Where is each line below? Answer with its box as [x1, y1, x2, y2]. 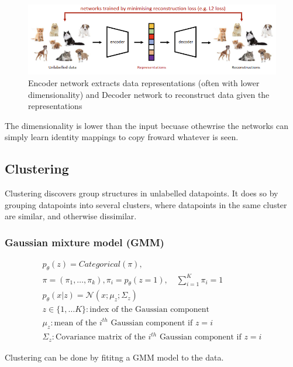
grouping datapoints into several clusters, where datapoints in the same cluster [5, 198, 287, 210]
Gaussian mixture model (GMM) [5, 235, 164, 249]
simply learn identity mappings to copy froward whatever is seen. [5, 131, 239, 143]
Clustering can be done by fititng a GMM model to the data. [5, 351, 224, 363]
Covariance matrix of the [56, 333, 146, 342]
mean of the [54, 318, 97, 327]
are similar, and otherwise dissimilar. [5, 210, 137, 222]
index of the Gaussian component [89, 305, 210, 314]
